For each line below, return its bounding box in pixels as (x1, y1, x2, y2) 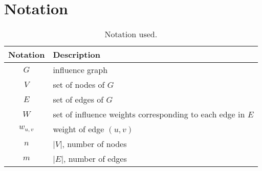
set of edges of (53, 93, 104, 106)
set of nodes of (53, 79, 105, 91)
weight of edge (53, 123, 104, 135)
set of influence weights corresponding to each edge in (53, 108, 245, 120)
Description (53, 48, 100, 61)
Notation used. (104, 28, 158, 40)
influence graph (53, 64, 108, 76)
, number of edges (63, 153, 127, 165)
